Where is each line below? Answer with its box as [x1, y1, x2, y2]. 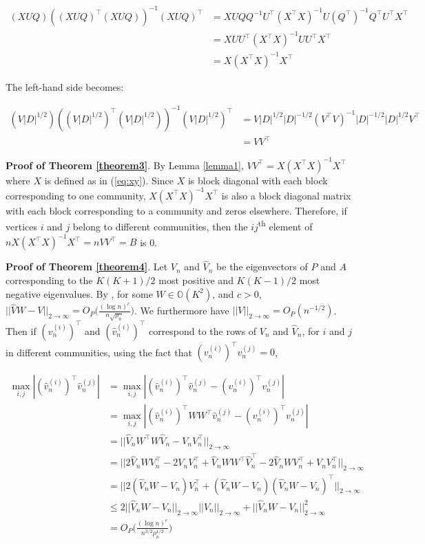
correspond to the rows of [148, 323, 257, 338]
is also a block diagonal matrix [221, 188, 351, 202]
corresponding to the [6, 273, 93, 287]
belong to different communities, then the [72, 219, 248, 234]
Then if [6, 323, 37, 338]
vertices [6, 219, 37, 234]
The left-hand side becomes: [6, 79, 124, 94]
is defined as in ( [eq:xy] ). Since [44, 173, 174, 187]
